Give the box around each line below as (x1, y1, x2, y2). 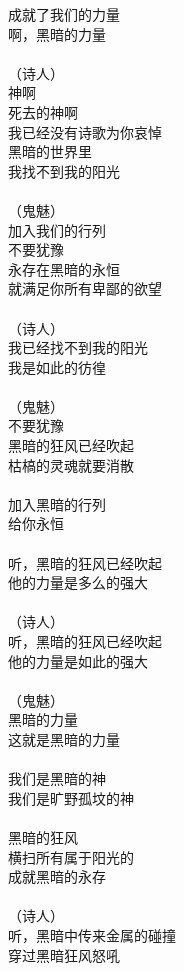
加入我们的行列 (8, 219, 106, 240)
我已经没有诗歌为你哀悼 (8, 121, 162, 142)
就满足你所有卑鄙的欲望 (8, 278, 162, 299)
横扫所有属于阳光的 (8, 846, 134, 867)
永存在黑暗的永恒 (8, 258, 120, 279)
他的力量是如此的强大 (8, 650, 148, 671)
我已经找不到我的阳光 (8, 337, 148, 358)
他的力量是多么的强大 (8, 572, 148, 593)
